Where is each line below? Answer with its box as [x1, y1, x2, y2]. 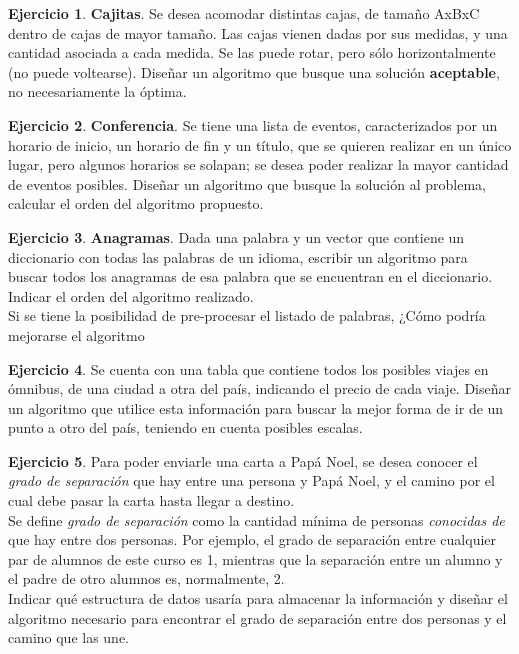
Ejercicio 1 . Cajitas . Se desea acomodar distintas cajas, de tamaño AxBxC [8, 3, 480, 23]
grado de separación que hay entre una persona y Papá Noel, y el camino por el [8, 470, 495, 491]
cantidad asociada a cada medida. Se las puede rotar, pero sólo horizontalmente [8, 42, 496, 63]
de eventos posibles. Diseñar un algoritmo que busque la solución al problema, [8, 173, 486, 194]
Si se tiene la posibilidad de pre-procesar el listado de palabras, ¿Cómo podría [8, 305, 486, 326]
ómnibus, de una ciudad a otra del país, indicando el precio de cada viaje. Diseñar [8, 378, 512, 399]
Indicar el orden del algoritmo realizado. [8, 285, 254, 306]
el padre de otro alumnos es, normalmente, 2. [8, 568, 285, 589]
